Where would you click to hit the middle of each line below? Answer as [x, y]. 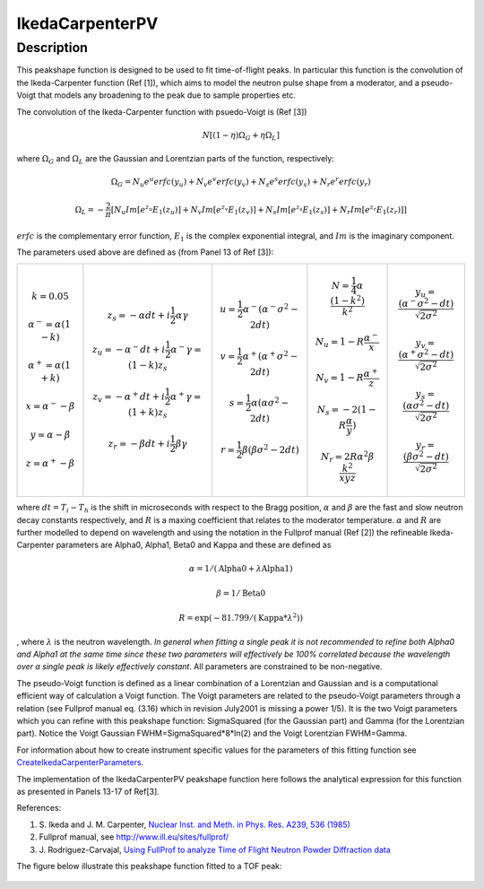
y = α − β [50, 435]
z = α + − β [50, 462]
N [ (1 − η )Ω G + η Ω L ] [241, 136]
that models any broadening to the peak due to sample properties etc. [166, 95]
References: [39, 808]
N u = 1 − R [340, 343]
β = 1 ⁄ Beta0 [241, 593]
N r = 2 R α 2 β [347, 456]
